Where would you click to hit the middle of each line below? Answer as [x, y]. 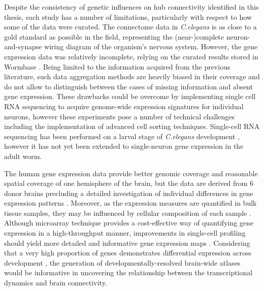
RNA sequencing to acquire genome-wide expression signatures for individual [124, 106]
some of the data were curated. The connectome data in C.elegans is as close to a [130, 27]
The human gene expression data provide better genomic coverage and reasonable [131, 173]
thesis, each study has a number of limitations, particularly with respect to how [128, 17]
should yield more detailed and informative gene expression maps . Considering [127, 243]
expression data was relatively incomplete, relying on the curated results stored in [131, 56]
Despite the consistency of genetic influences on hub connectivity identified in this [131, 7]
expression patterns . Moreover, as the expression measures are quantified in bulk [130, 203]
